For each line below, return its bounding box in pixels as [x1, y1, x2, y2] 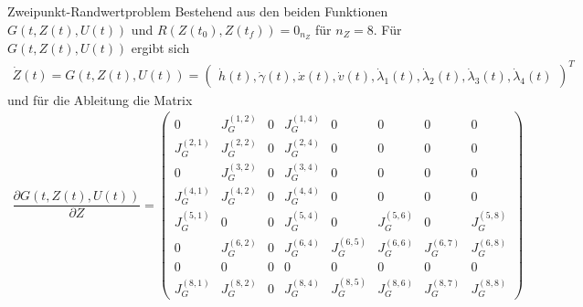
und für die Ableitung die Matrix [7, 90, 193, 109]
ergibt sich [131, 38, 190, 58]
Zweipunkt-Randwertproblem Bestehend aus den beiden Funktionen [7, 2, 388, 20]
